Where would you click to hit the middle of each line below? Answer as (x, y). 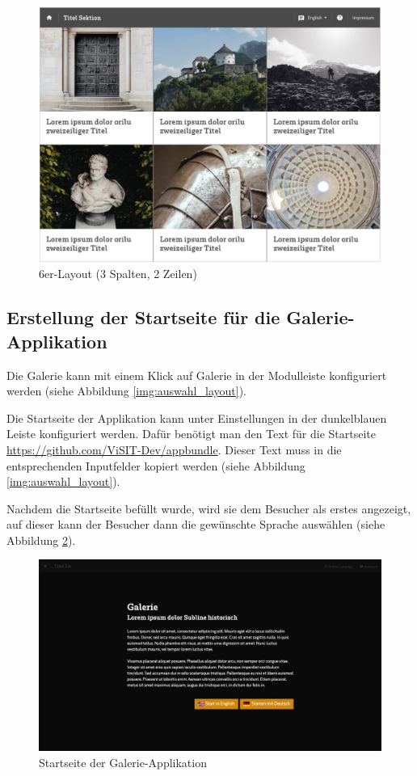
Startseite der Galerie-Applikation (123, 762)
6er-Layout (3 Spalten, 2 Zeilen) (118, 274)
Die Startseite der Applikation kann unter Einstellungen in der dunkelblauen (197, 418)
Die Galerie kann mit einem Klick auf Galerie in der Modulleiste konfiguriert (197, 375)
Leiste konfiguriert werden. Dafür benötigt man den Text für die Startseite (191, 434)
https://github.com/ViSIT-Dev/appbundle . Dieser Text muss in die (174, 449)
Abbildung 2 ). (41, 540)
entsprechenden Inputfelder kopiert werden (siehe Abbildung (156, 465)
